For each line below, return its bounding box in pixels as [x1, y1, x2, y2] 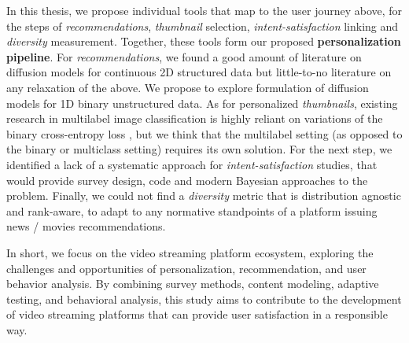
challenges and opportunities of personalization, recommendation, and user [6, 260, 367, 276]
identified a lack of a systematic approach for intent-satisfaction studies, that [6, 156, 378, 172]
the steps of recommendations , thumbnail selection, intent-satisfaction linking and [6, 17, 399, 34]
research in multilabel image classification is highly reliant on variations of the [6, 110, 383, 127]
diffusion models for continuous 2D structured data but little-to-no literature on [6, 64, 392, 80]
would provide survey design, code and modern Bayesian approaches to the [6, 171, 368, 188]
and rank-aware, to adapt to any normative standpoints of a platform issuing [6, 202, 378, 219]
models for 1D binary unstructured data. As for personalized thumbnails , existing [6, 94, 398, 111]
